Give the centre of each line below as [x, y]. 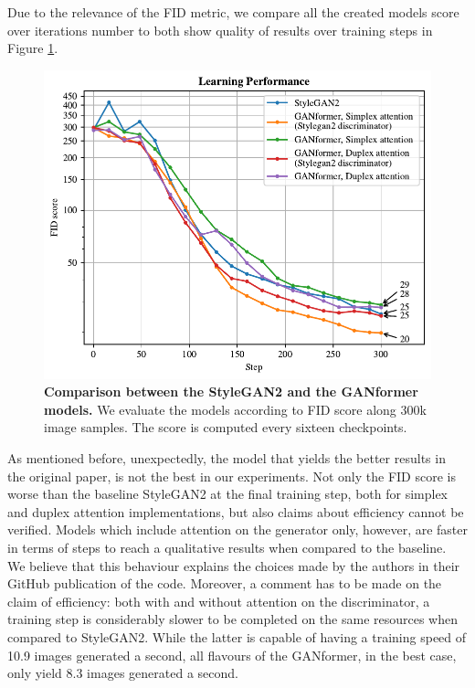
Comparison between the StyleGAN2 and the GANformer [231, 392]
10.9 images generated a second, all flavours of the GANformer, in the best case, [232, 655]
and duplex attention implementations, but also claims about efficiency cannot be [236, 511]
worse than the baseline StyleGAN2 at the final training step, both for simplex [227, 494]
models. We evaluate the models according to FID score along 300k [235, 409]
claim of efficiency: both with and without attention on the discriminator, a [219, 601]
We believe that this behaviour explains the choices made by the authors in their [234, 565]
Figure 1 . [33, 48]
